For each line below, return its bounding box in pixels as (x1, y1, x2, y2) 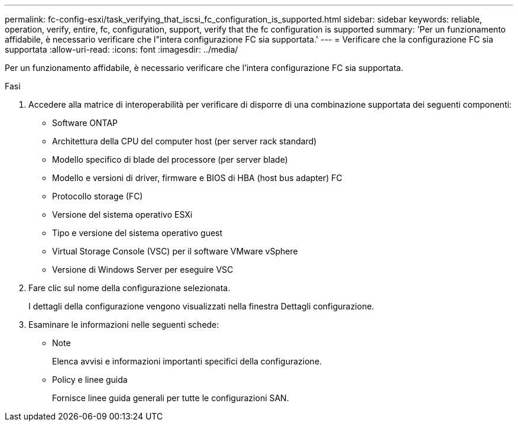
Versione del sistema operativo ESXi (52, 209, 193, 220)
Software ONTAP (52, 118, 118, 128)
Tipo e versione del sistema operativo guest (52, 228, 223, 238)
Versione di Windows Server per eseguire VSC (52, 264, 234, 275)
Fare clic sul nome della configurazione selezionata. (28, 283, 231, 293)
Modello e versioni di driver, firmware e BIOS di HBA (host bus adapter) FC (52, 173, 342, 183)
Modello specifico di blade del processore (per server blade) (52, 154, 288, 164)
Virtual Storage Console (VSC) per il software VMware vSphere (52, 246, 298, 256)
